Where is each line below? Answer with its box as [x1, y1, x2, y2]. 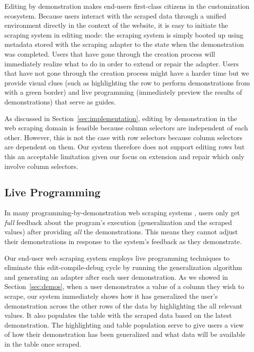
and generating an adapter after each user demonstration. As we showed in [4, 271, 228, 282]
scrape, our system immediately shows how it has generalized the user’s [4, 291, 218, 301]
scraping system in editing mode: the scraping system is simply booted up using [4, 29, 243, 40]
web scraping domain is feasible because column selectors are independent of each [4, 123, 248, 133]
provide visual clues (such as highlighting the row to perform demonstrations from [4, 77, 250, 87]
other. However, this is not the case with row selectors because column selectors [4, 132, 242, 142]
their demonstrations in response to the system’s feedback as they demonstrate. [4, 236, 242, 247]
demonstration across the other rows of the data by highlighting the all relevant [4, 300, 242, 311]
